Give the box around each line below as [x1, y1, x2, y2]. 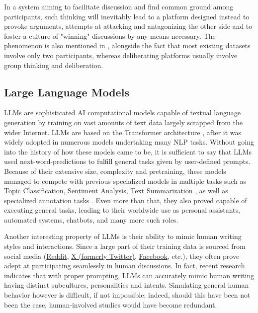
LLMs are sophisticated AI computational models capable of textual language [4, 107, 241, 118]
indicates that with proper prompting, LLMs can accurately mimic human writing [4, 270, 255, 280]
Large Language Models [4, 84, 129, 99]
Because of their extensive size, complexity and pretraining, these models [4, 165, 226, 176]
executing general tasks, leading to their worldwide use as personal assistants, [4, 205, 240, 215]
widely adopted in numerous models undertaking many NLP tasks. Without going [4, 137, 254, 147]
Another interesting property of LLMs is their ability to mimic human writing [4, 231, 242, 241]
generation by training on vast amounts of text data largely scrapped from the [4, 117, 243, 127]
